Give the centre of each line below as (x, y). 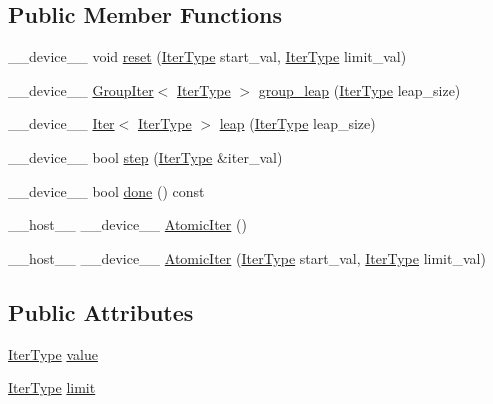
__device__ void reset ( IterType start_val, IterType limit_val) (207, 56)
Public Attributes (101, 311)
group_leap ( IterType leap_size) (359, 89)
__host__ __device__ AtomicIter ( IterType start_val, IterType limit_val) (247, 257)
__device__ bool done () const (106, 190)
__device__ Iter (61, 123)
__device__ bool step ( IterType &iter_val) (145, 156)
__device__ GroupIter (81, 89)
